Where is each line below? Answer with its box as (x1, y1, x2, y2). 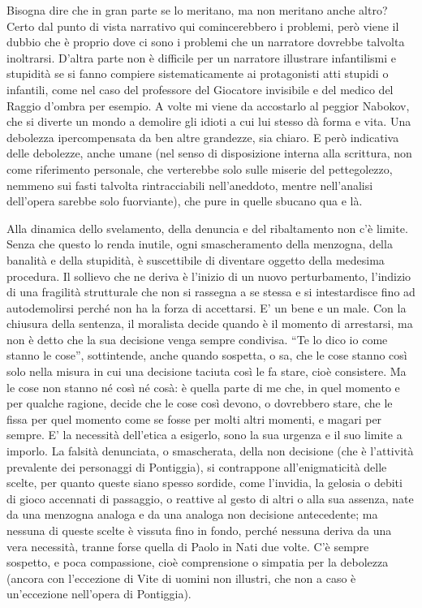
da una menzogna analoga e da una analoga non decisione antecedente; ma (6, 506, 378, 523)
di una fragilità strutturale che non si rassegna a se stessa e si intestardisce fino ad (6, 283, 416, 300)
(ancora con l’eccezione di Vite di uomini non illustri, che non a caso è (6, 569, 356, 586)
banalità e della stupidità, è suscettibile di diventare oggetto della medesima (6, 251, 385, 268)
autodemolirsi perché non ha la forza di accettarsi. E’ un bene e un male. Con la (6, 299, 407, 316)
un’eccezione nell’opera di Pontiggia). (6, 585, 192, 602)
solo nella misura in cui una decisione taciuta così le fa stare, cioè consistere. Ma (6, 363, 407, 380)
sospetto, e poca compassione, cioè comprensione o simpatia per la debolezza (6, 554, 389, 571)
